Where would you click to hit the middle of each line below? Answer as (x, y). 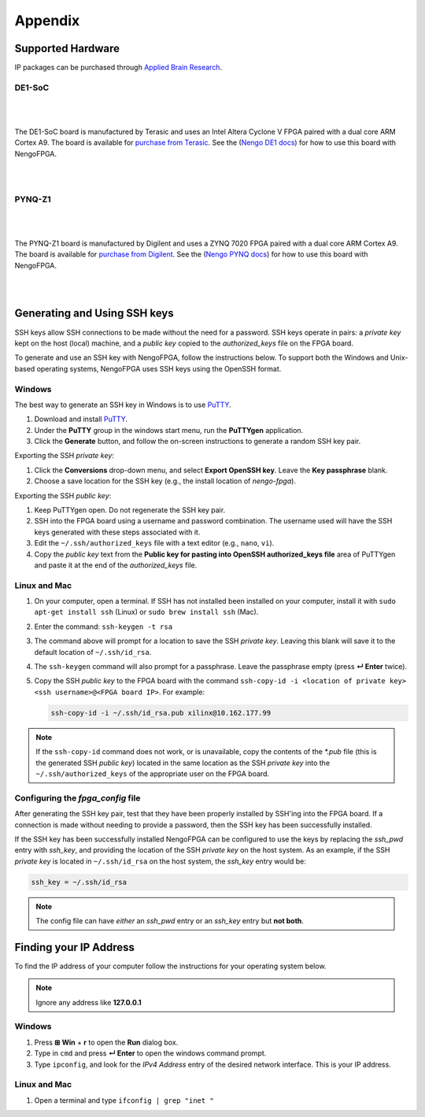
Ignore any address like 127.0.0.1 (89, 1002)
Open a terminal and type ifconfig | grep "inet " (124, 1100)
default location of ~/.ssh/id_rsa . (93, 652)
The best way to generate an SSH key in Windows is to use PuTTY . (123, 405)
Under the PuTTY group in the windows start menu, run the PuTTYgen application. (169, 430)
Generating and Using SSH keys (94, 314)
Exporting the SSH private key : (64, 456)
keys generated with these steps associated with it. (117, 532)
